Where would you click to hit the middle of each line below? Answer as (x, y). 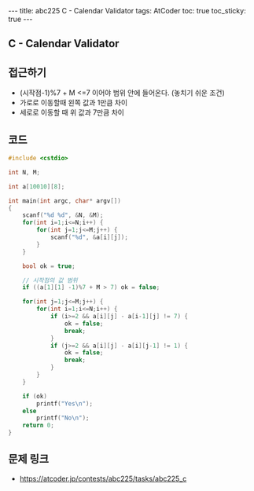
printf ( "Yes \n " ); (64, 403)
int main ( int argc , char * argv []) (65, 201)
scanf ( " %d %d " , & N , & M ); (63, 215)
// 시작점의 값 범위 (50, 280)
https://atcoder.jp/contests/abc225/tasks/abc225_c (103, 478)
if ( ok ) (35, 396)
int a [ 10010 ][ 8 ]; (37, 186)
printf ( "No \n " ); (63, 418)
